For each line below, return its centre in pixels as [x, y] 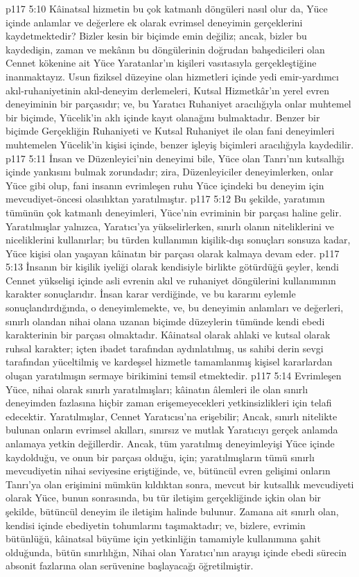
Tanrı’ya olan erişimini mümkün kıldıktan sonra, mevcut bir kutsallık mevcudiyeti [180, 484]
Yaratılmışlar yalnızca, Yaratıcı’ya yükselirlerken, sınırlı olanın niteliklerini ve [170, 226]
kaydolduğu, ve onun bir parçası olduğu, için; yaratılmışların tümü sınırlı [160, 457]
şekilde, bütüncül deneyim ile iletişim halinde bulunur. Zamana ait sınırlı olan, [172, 511]
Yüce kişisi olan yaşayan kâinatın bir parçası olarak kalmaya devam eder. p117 [173, 253]
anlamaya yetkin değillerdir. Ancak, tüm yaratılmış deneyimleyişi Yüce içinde [170, 443]
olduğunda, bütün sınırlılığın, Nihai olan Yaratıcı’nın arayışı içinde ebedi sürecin [176, 552]
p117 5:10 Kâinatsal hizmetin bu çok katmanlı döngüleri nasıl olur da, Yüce [167, 8]
